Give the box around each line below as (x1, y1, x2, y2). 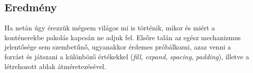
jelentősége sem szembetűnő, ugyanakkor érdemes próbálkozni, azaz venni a (4, 42, 231, 52)
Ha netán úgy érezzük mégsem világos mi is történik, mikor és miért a (4, 23, 215, 33)
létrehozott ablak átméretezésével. (4, 61, 106, 71)
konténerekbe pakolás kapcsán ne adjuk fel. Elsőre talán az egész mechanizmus (4, 32, 241, 42)
